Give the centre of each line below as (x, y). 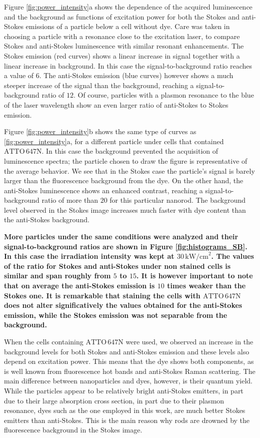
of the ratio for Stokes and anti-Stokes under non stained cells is (117, 266)
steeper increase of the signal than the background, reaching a (99, 85)
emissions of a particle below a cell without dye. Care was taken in (128, 26)
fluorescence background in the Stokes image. (73, 430)
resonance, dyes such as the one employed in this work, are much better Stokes (125, 410)
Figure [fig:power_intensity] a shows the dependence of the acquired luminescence (128, 7)
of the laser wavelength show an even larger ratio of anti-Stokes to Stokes (116, 104)
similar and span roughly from (57, 276)
